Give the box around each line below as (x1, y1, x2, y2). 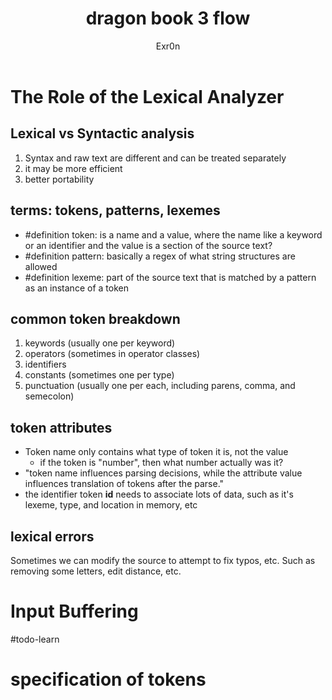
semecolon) (24, 390, 75, 402)
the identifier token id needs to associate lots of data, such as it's (24, 488, 294, 501)
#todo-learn (10, 633, 60, 645)
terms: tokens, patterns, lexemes (10, 202, 221, 219)
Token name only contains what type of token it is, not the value (24, 446, 289, 458)
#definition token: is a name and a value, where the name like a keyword (24, 228, 323, 241)
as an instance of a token (24, 282, 129, 294)
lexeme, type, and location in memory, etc (24, 499, 198, 511)
